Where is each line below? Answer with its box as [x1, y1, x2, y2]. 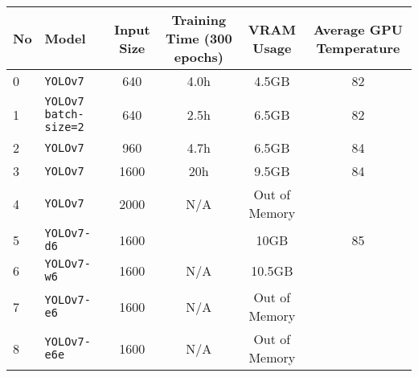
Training [171, 10, 227, 29]
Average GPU [313, 19, 403, 39]
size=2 [44, 121, 84, 133]
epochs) [174, 47, 223, 66]
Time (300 [166, 29, 232, 47]
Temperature [316, 38, 400, 57]
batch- [44, 108, 84, 121]
